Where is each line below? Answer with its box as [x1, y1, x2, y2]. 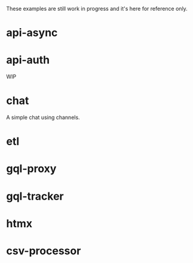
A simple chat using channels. [6, 114, 80, 121]
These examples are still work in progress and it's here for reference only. [6, 5, 188, 12]
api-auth [6, 53, 50, 67]
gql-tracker [6, 189, 64, 203]
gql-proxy [6, 162, 57, 176]
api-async [6, 26, 58, 39]
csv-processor [6, 244, 81, 258]
